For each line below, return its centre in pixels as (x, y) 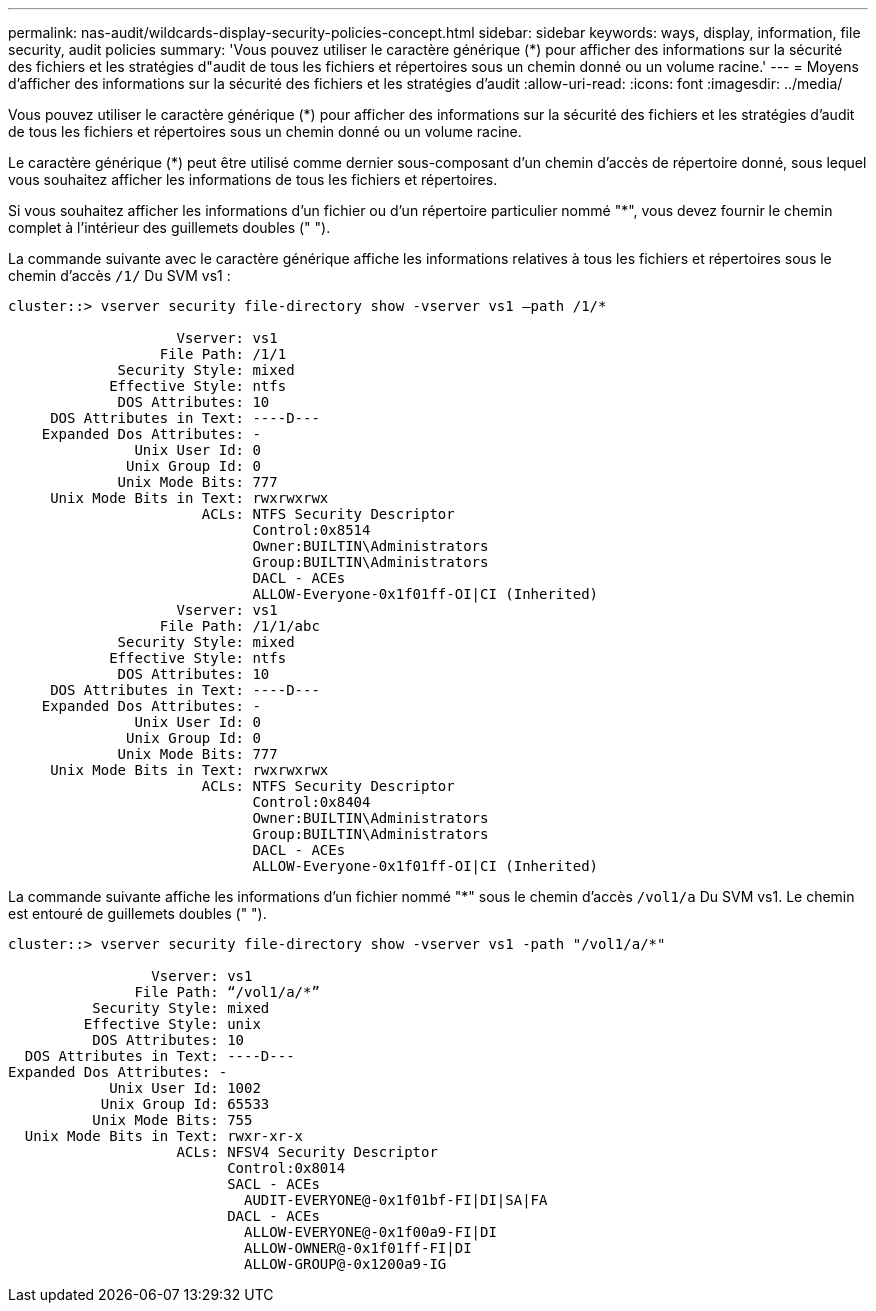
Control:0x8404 (311, 802)
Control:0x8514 (311, 530)
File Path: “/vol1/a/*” (227, 992)
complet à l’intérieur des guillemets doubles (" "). (169, 227)
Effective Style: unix (172, 1024)
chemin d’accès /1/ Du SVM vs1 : (119, 275)
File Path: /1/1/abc (239, 626)
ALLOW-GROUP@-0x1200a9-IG (345, 1264)
